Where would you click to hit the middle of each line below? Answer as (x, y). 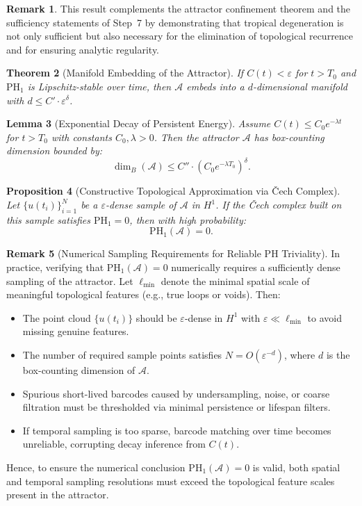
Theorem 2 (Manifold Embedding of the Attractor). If (125, 73)
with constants (81, 137)
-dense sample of (141, 205)
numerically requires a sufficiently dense (256, 267)
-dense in (204, 317)
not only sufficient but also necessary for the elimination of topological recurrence (180, 36)
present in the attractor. (58, 495)
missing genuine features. (76, 331)
